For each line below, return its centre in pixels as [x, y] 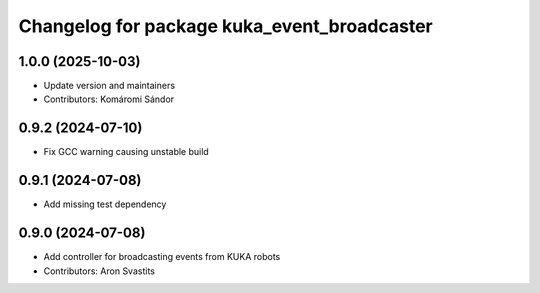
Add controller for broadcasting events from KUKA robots [162, 257]
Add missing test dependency [105, 204]
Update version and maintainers [109, 86]
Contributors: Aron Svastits [99, 271]
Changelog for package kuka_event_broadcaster [226, 26]
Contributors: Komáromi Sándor [109, 99]
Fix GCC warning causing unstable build [126, 152]
